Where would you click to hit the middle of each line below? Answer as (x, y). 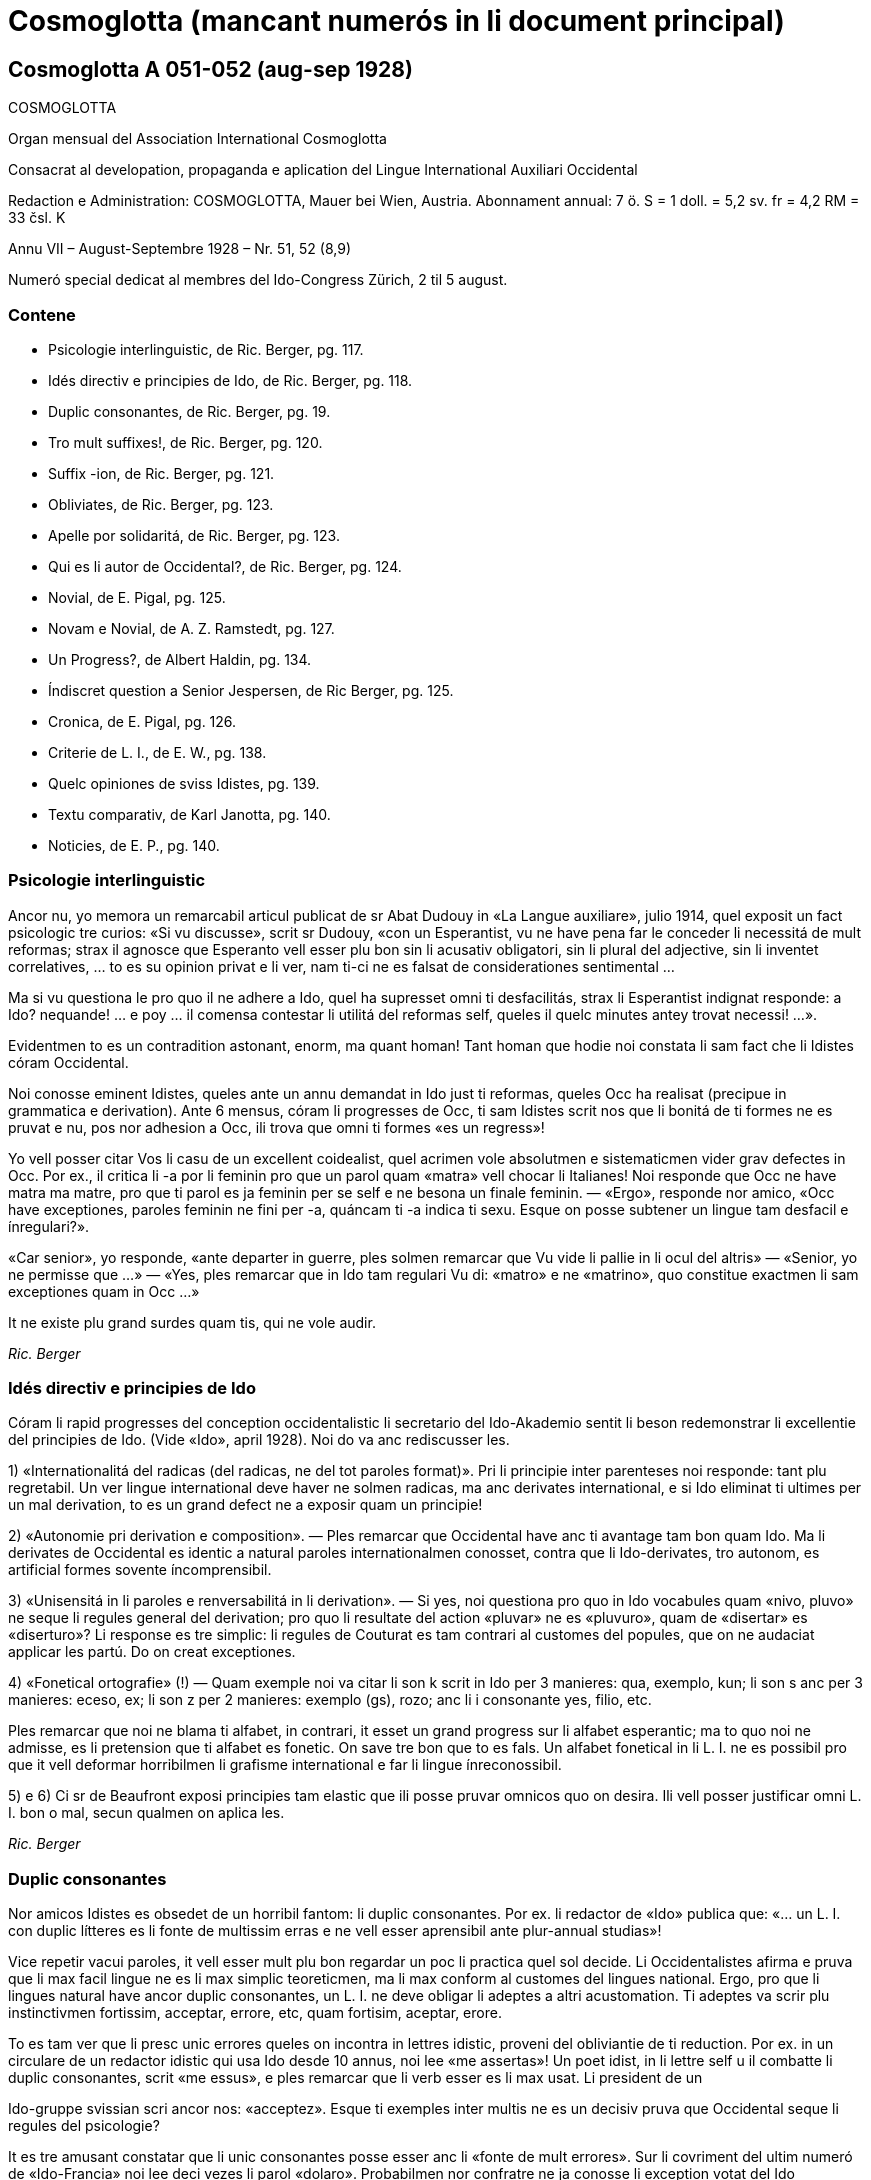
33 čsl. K (37, 218)
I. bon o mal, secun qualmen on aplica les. (146, 1813)
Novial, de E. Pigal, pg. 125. (137, 597)
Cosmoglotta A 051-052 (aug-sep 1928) (210, 69)
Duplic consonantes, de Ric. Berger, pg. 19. (189, 411)
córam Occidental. (68, 1062)
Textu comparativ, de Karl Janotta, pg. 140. (189, 814)
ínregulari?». (49, 1226)
